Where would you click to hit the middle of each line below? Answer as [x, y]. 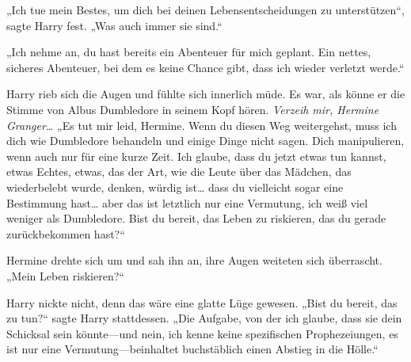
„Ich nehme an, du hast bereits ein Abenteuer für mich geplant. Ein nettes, [189, 52]
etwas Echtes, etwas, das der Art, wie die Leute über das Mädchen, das [179, 171]
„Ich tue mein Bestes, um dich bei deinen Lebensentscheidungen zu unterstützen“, [205, 10]
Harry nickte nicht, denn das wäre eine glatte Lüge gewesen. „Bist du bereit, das [202, 302]
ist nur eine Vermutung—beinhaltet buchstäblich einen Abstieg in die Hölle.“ [192, 349]
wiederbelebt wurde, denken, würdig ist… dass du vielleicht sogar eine [175, 187]
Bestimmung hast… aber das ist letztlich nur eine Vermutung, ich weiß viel [187, 202]
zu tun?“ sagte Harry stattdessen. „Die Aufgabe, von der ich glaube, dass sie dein [204, 318]
